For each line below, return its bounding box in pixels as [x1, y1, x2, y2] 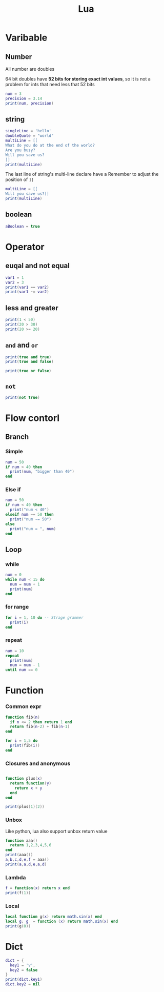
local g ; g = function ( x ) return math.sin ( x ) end [5, 919, 118, 924]
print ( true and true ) [5, 354, 52, 359]
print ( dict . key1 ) [5, 977, 43, 982]
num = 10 [5, 648, 24, 654]
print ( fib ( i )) [10, 743, 40, 748]
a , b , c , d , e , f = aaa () [5, 857, 50, 862]
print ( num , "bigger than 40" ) [10, 469, 74, 474]
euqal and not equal [5, 261, 70, 270]
